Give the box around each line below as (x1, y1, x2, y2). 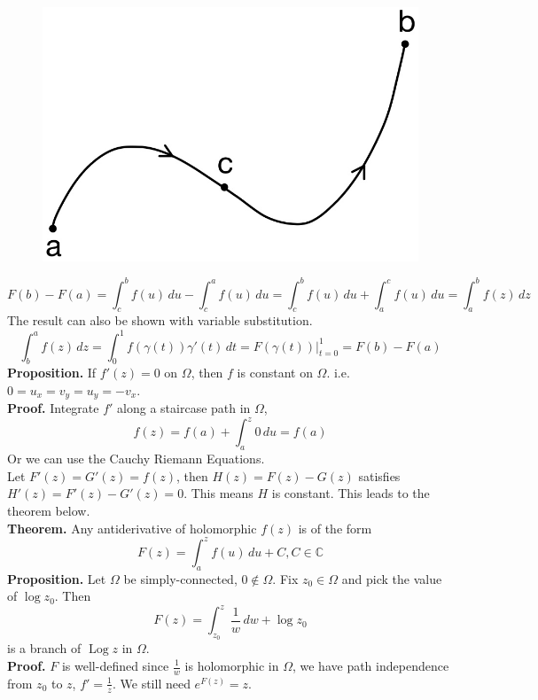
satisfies (358, 466, 401, 485)
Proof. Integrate (7, 399, 99, 417)
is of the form (298, 518, 372, 537)
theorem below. (7, 502, 90, 520)
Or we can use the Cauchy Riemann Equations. (7, 449, 265, 468)
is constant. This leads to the (271, 484, 430, 502)
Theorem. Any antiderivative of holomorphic (7, 518, 257, 537)
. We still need (112, 673, 191, 692)
